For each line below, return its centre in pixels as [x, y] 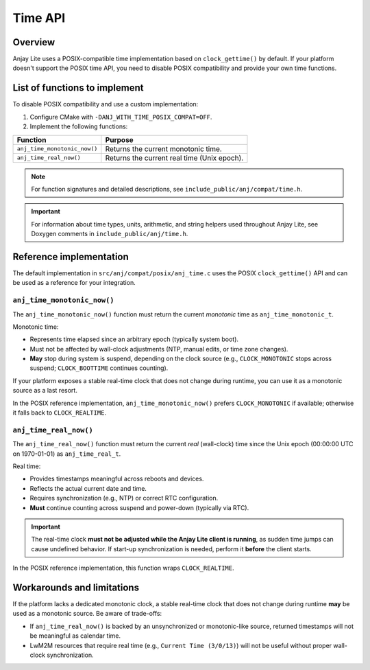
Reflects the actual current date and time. [88, 488]
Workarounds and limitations [76, 587]
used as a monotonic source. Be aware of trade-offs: [87, 614]
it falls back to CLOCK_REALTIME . [59, 413]
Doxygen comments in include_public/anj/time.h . [110, 234]
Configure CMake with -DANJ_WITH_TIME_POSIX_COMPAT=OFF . [121, 117]
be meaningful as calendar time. [75, 636]
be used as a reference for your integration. [74, 283]
